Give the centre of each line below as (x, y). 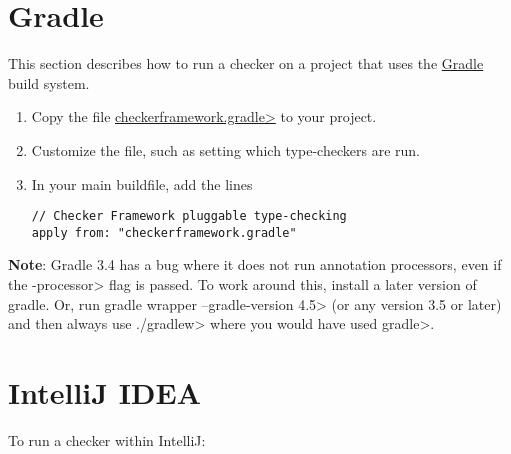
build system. (49, 82)
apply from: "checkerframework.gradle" (164, 232)
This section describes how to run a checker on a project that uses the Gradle (246, 63)
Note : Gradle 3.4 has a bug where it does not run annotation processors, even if (255, 264)
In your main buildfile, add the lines (142, 183)
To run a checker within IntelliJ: (107, 439)
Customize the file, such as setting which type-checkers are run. (225, 149)
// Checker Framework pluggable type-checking (189, 216)
